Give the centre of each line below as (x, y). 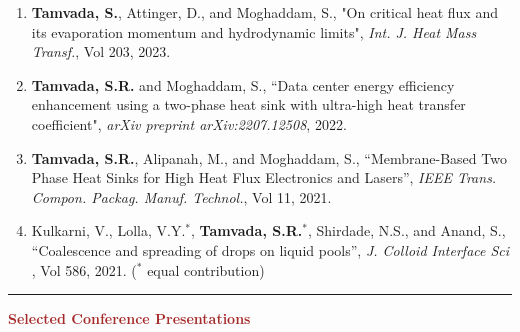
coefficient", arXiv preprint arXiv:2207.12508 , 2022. (189, 123)
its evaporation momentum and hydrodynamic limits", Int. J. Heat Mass (254, 31)
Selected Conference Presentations (129, 318)
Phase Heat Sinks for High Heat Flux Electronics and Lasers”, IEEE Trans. (264, 177)
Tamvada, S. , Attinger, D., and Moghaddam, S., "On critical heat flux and (264, 12)
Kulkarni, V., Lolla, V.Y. (108, 230)
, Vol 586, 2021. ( (84, 269)
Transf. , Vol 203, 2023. (101, 51)
